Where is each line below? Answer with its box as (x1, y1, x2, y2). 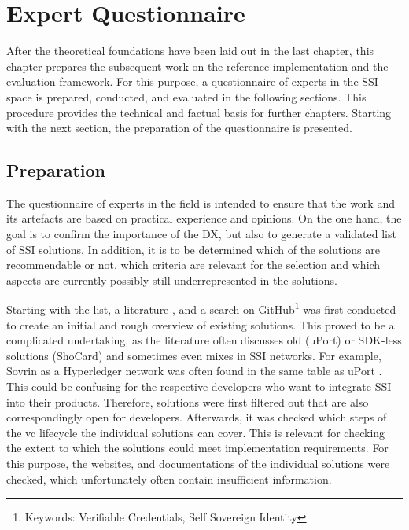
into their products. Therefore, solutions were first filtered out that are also (6, 393, 369, 410)
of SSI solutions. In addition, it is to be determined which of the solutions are (6, 241, 380, 257)
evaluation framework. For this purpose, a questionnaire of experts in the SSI (6, 73, 378, 90)
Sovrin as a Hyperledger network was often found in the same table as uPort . (6, 363, 382, 379)
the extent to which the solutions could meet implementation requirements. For (6, 440, 389, 456)
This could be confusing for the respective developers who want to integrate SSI (6, 378, 392, 395)
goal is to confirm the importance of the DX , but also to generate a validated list (6, 226, 396, 242)
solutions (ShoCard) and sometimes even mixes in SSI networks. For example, (6, 347, 381, 363)
